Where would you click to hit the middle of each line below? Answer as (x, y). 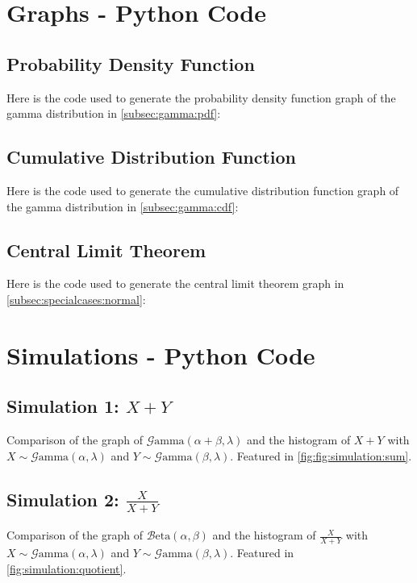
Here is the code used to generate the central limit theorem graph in (175, 283)
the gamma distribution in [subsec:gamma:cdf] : (123, 206)
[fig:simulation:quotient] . (67, 568)
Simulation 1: (63, 406)
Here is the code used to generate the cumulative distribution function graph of (203, 190)
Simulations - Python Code (161, 354)
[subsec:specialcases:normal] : (76, 299)
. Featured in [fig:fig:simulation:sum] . (321, 455)
